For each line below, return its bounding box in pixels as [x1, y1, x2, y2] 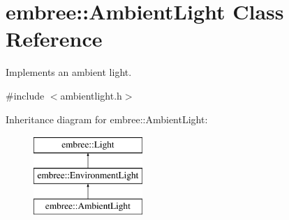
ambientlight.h [60, 88, 122, 102]
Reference [6, 24, 103, 53]
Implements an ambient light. [6, 65, 132, 79]
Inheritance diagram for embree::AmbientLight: [6, 111, 208, 126]
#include [6, 88, 45, 102]
